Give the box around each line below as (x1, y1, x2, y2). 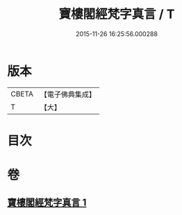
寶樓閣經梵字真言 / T (58, 6, 175, 22)
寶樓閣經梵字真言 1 (7, 197, 87, 209)
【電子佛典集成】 (40, 89, 96, 99)
